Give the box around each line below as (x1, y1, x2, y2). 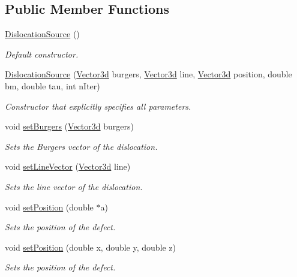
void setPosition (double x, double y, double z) (5, 240, 176, 253)
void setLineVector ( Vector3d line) (5, 160, 131, 173)
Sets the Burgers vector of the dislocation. (5, 140, 158, 152)
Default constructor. (5, 47, 79, 60)
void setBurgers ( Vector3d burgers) (5, 120, 134, 133)
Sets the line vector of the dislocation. (5, 180, 143, 192)
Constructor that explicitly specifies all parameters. (5, 100, 191, 112)
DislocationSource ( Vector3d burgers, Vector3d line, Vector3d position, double (5, 68, 292, 80)
